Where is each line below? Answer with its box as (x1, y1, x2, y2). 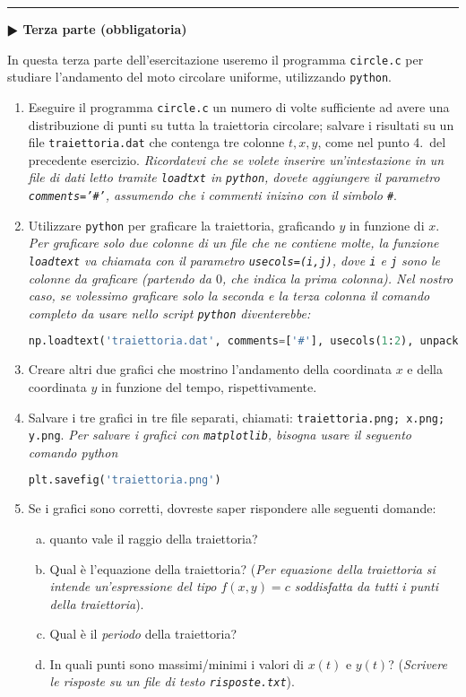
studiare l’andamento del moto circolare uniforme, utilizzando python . (7, 67, 393, 86)
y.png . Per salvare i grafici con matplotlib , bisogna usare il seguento (28, 425, 411, 444)
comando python (28, 442, 118, 461)
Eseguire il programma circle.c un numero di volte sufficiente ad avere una (28, 97, 450, 116)
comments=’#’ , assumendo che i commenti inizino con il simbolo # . (28, 186, 397, 205)
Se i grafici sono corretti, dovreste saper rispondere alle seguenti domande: (28, 499, 436, 518)
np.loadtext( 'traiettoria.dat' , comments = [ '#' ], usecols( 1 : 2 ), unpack (28, 335, 459, 348)
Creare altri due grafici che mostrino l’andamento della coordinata (28, 360, 392, 379)
